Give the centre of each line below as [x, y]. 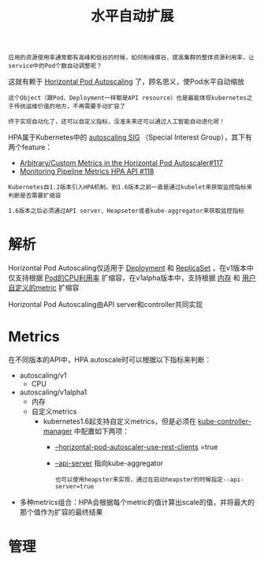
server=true [74, 487]
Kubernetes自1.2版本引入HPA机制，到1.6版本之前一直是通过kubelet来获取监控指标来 [130, 187]
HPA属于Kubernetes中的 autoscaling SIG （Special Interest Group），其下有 [130, 137]
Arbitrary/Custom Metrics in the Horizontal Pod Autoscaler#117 [121, 163]
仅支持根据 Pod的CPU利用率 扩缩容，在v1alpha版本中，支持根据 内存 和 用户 [132, 278]
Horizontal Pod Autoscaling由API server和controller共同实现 [106, 305]
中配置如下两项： [102, 432]
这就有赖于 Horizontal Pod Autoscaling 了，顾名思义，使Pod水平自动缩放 [126, 82]
